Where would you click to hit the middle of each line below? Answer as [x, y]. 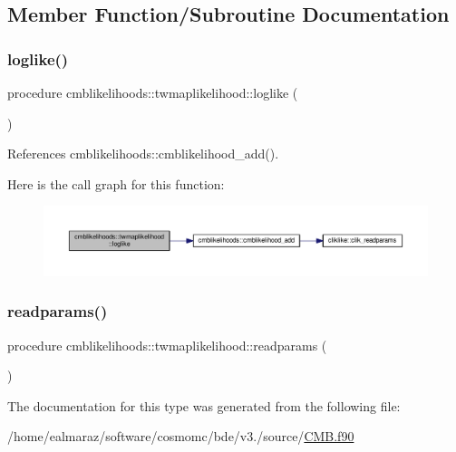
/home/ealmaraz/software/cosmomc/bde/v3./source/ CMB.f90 [181, 436]
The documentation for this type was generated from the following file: [204, 405]
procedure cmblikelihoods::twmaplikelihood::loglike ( [153, 92]
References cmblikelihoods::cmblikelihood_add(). [143, 154]
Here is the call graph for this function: [116, 183]
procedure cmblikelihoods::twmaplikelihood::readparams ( [167, 345]
